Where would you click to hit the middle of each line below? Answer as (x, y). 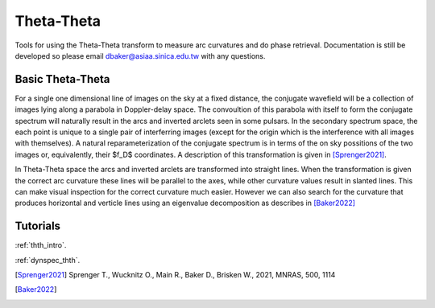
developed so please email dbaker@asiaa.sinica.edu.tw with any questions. (140, 55)
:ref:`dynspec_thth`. (48, 260)
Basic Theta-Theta (62, 79)
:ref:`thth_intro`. (41, 245)
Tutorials (37, 226)
